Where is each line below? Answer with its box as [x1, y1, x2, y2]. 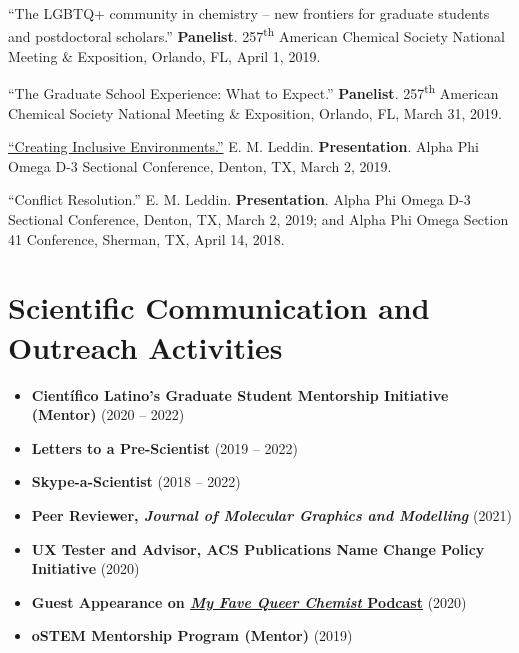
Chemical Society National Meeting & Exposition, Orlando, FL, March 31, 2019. [8, 102, 502, 123]
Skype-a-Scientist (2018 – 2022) [31, 471, 241, 492]
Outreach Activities [8, 326, 283, 367]
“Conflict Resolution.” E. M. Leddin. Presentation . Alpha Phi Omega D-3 [8, 189, 471, 210]
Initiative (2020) [31, 558, 140, 579]
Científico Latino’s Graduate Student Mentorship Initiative [31, 384, 449, 405]
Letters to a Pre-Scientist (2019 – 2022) [31, 437, 299, 458]
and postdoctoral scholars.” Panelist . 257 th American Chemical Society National [8, 23, 505, 47]
